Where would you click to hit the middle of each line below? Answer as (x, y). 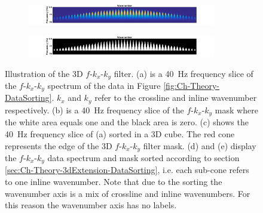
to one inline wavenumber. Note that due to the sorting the (114, 181)
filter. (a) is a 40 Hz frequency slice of (184, 73)
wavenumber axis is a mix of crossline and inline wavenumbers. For (128, 193)
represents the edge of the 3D (59, 145)
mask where (236, 109)
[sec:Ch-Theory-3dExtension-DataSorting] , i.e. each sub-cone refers (127, 170)
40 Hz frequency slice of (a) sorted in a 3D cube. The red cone (120, 133)
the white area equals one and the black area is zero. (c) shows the (127, 122)
